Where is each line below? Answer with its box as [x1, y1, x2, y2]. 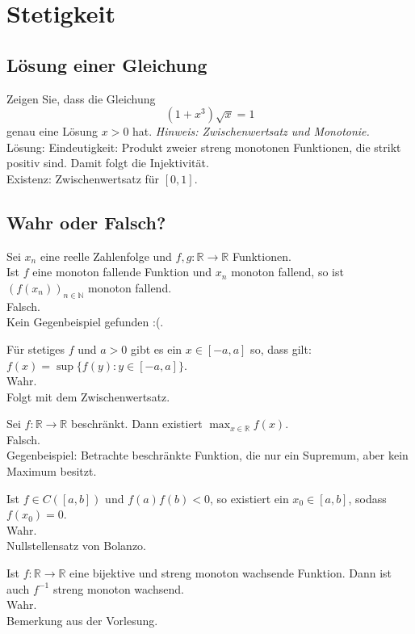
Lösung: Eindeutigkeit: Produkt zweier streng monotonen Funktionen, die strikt [6, 138, 401, 155]
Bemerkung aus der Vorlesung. [6, 611, 158, 628]
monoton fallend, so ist [231, 263, 344, 280]
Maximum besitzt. [6, 463, 97, 480]
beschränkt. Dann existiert [70, 415, 203, 432]
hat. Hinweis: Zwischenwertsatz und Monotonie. [132, 123, 370, 140]
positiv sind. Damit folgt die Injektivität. [6, 154, 209, 171]
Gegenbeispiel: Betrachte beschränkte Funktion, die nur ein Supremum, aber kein [6, 447, 409, 464]
